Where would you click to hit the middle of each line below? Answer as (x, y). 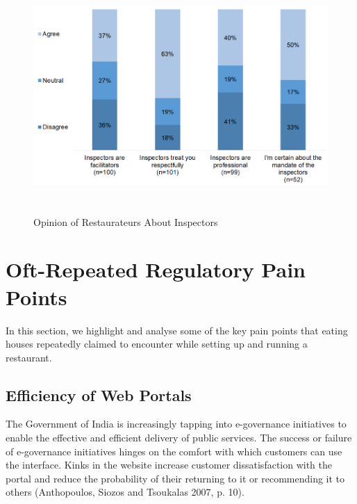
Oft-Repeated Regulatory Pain (156, 269)
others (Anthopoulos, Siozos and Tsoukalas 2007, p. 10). (125, 492)
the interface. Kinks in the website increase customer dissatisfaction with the (169, 465)
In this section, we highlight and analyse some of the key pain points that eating (177, 330)
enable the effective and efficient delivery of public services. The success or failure (179, 438)
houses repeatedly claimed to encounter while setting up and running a (157, 344)
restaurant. (29, 357)
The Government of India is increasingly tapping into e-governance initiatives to (176, 424)
